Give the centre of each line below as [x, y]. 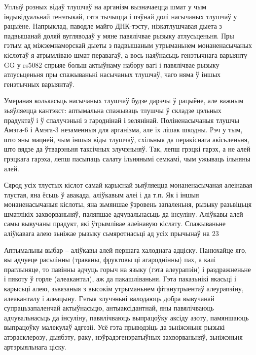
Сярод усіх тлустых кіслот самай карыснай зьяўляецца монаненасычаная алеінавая [128, 185]
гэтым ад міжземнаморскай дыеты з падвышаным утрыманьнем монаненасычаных [128, 45]
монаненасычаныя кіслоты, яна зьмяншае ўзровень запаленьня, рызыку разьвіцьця [128, 204]
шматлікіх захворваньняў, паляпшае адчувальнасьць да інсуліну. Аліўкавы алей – [127, 214]
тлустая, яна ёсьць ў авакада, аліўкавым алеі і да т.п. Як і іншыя [102, 194]
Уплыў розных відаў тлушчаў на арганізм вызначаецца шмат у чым [105, 6]
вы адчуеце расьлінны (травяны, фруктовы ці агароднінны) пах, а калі [110, 259]
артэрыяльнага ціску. [36, 346]
